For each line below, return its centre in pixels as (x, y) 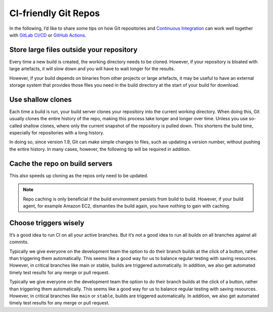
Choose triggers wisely (47, 223)
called (16, 126)
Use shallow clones (40, 99)
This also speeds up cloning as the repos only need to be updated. (79, 175)
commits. (19, 242)
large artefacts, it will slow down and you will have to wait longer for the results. (92, 69)
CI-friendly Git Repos (55, 13)
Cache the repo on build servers (61, 163)
